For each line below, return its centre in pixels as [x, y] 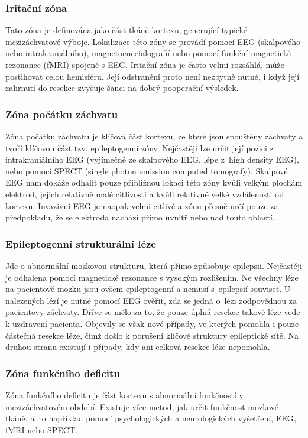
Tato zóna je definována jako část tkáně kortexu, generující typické [126, 30]
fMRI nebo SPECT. [41, 429]
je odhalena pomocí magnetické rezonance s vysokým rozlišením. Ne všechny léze [152, 277]
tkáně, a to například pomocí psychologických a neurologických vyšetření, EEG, [151, 418]
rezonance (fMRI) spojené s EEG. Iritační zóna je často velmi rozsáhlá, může [145, 64]
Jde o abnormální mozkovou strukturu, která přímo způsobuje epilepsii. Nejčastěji [154, 265]
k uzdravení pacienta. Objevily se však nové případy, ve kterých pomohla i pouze [152, 323]
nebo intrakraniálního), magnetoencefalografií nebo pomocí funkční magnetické [148, 53]
